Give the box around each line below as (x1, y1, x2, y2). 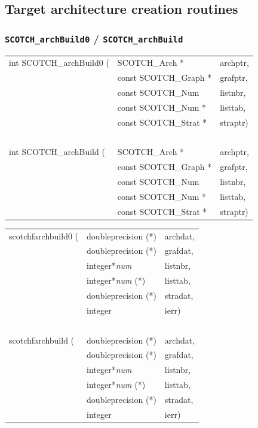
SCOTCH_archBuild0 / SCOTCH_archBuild (5, 31, 183, 45)
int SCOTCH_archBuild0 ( (9, 56, 109, 69)
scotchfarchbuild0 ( (9, 229, 79, 242)
